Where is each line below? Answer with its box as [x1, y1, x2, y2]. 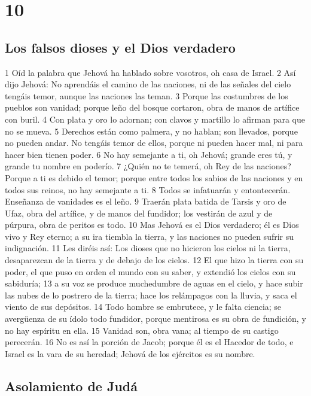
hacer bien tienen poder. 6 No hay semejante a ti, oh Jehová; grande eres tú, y [5, 148, 292, 160]
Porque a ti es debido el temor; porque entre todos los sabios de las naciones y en [5, 171, 303, 184]
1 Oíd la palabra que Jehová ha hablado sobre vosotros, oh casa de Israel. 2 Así [5, 66, 296, 78]
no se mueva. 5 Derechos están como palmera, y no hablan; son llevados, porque [5, 124, 298, 137]
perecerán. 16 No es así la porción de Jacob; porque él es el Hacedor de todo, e [5, 336, 294, 348]
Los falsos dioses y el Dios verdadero [5, 38, 236, 56]
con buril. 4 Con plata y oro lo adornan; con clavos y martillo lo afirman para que [5, 112, 306, 125]
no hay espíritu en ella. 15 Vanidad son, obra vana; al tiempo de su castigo [5, 324, 279, 336]
